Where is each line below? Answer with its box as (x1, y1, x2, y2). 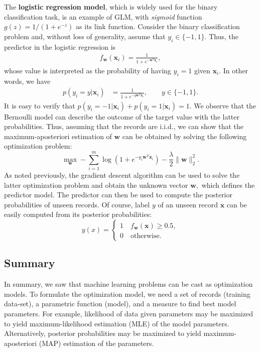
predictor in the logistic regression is (4, 41, 116, 52)
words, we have (4, 75, 51, 86)
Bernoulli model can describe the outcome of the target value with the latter (4, 111, 240, 122)
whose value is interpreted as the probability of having (4, 65, 171, 75)
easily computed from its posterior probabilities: (4, 209, 152, 219)
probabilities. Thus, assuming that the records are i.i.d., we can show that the (4, 121, 244, 132)
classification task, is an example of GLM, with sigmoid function (4, 11, 202, 22)
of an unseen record (158, 199, 218, 209)
